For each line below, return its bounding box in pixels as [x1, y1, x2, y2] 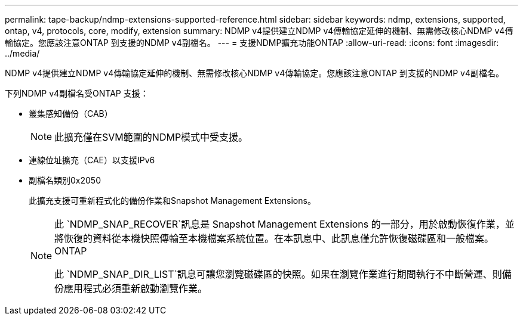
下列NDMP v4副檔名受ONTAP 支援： [5, 88, 149, 98]
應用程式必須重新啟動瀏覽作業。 [64, 282, 208, 294]
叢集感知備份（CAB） [29, 108, 113, 119]
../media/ [5, 48, 40, 58]
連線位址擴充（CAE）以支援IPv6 [29, 155, 155, 165]
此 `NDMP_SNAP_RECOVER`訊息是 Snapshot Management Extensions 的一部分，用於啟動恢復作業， [54, 218, 505, 230]
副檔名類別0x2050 [29, 175, 101, 185]
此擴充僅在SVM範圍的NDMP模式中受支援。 [54, 131, 248, 143]
